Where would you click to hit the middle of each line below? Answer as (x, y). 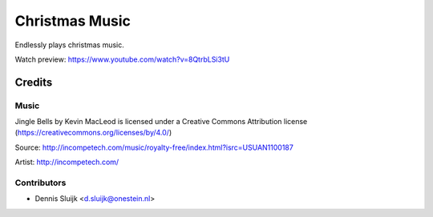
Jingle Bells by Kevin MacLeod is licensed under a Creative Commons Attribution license (161, 122)
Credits (34, 82)
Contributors (40, 183)
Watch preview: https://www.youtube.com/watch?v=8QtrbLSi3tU (122, 59)
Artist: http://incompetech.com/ (67, 162)
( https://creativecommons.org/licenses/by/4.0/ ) (93, 133)
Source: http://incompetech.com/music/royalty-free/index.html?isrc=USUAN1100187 (154, 147)
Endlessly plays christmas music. (69, 45)
